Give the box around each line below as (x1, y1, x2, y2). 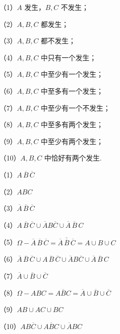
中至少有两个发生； (41, 136, 104, 146)
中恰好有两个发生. (44, 153, 102, 163)
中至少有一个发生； (41, 69, 104, 79)
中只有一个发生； (41, 52, 97, 62)
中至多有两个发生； (41, 119, 104, 130)
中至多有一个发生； (41, 85, 104, 96)
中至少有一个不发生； (41, 102, 111, 113)
